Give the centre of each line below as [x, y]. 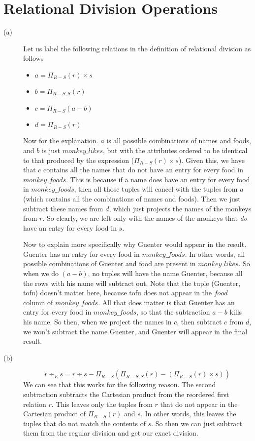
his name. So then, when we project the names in [97, 322]
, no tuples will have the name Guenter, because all [165, 273]
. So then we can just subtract [197, 423]
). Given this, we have [211, 160]
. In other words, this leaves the [188, 414]
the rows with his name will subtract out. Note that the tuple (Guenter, [132, 283]
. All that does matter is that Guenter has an [166, 302]
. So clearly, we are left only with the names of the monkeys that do [145, 218]
